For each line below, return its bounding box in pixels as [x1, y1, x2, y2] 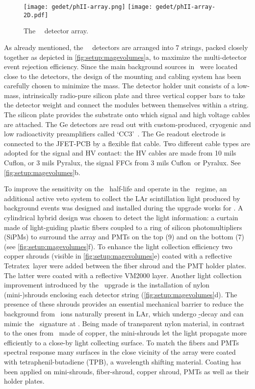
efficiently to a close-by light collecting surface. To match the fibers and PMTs [4, 337, 239, 347]
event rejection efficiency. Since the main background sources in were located [4, 61, 238, 72]
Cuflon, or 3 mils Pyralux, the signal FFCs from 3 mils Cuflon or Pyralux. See [4, 157, 241, 168]
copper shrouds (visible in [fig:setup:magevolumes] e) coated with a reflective [4, 251, 232, 261]
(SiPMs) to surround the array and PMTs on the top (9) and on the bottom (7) [4, 232, 245, 242]
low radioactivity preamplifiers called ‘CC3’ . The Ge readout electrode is [4, 129, 226, 139]
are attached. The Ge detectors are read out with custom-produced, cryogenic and [4, 119, 251, 129]
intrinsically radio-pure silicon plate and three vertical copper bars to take [23, 90, 245, 100]
